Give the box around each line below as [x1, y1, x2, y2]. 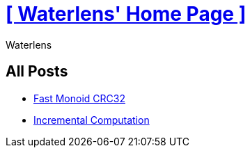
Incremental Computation [33, 113, 150, 126]
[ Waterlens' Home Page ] [6, 2, 247, 26]
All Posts [6, 63, 68, 81]
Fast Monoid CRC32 [33, 92, 125, 104]
